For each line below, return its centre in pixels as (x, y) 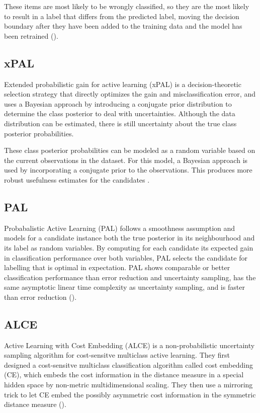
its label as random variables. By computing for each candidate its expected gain (129, 247)
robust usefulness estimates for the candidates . (77, 179)
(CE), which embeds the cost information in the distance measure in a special (124, 375)
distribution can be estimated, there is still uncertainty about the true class (120, 123)
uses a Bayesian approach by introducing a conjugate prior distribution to (118, 103)
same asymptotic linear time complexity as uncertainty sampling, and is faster (124, 287)
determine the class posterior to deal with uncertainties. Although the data (120, 113)
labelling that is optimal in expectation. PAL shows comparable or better (117, 267)
